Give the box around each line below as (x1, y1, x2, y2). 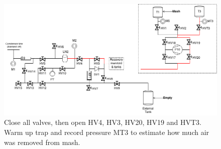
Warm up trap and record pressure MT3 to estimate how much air (4, 126, 209, 137)
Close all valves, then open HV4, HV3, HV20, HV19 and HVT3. (4, 117, 201, 127)
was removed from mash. (4, 136, 80, 147)
